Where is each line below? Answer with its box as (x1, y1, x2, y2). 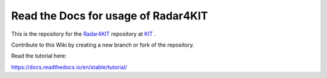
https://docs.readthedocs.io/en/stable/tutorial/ (11, 63, 127, 71)
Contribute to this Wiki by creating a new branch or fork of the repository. (11, 41, 194, 48)
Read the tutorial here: (11, 52, 67, 60)
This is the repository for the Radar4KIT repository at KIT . (11, 30, 156, 37)
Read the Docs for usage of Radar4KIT (11, 9, 208, 22)
